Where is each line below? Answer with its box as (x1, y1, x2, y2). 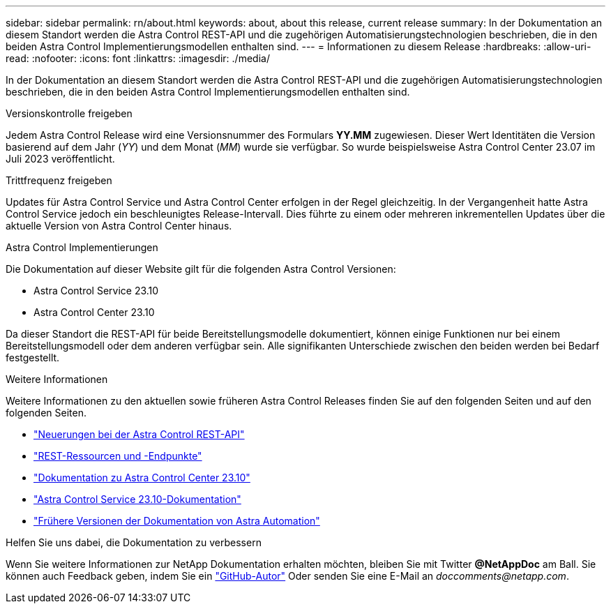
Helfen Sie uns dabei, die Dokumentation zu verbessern (6, 536, 262, 548)
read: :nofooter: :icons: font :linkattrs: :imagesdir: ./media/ (6, 52, 270, 64)
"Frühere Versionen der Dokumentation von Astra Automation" (33, 515, 320, 527)
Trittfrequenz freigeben (6, 174, 112, 186)
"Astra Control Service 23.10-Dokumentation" (33, 493, 241, 505)
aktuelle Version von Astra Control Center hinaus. (6, 220, 232, 232)
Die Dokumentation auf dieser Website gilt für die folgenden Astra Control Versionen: (6, 263, 396, 275)
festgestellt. (6, 352, 60, 363)
